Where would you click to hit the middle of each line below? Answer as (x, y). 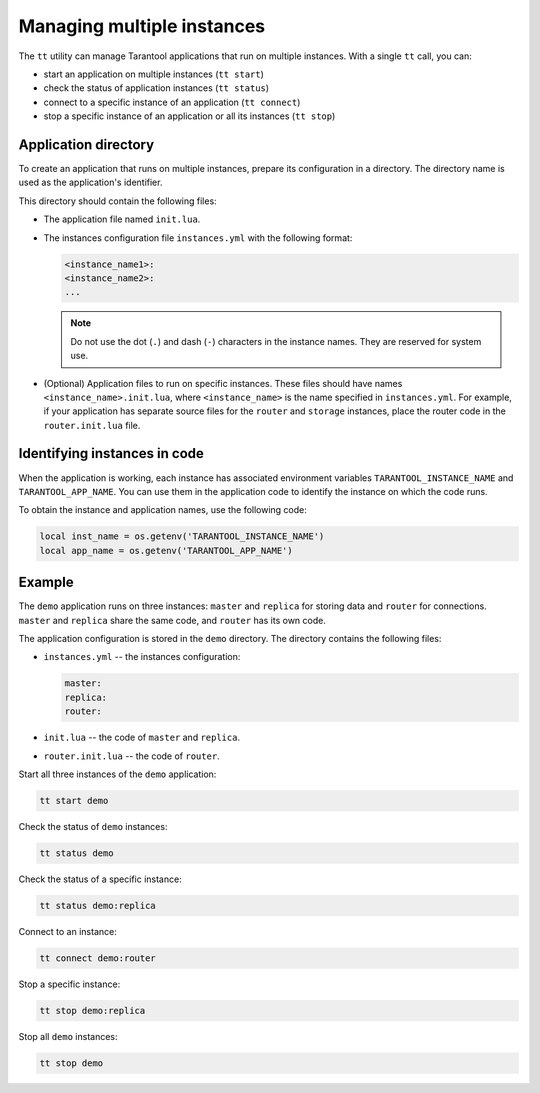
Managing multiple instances (142, 26)
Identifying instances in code (111, 453)
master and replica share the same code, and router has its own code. (172, 620)
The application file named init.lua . (122, 219)
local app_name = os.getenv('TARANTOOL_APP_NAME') (166, 550)
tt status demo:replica (98, 905)
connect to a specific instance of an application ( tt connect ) (172, 102)
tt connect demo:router (98, 958)
